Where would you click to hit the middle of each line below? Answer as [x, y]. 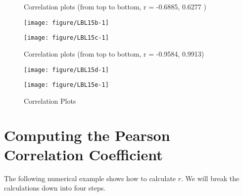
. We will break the [210, 178]
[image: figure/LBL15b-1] [66, 23]
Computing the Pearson [87, 135]
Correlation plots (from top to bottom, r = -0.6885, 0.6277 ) [115, 6]
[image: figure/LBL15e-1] [66, 85]
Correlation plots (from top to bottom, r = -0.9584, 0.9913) [114, 53]
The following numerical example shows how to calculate [90, 178]
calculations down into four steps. [55, 188]
